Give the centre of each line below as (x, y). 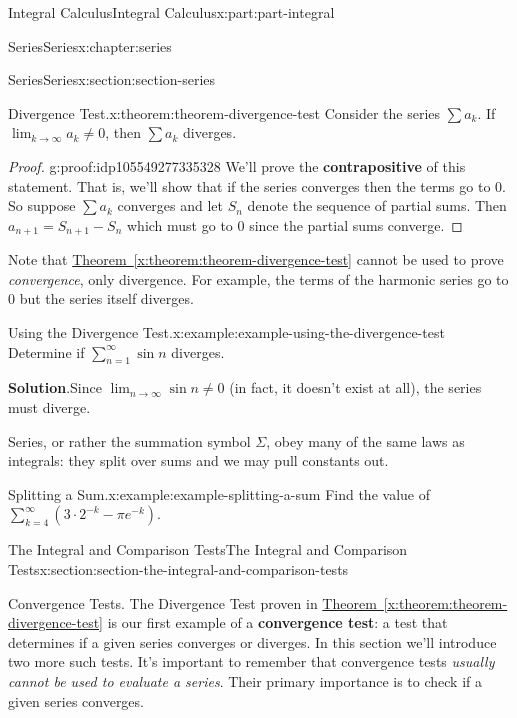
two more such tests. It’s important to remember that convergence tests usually (251, 661)
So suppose (42, 205)
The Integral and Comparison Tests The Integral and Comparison (208, 549)
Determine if (46, 351)
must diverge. (49, 406)
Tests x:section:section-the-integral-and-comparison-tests (178, 568)
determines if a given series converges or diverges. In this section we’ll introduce (252, 641)
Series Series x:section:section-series (112, 79)
